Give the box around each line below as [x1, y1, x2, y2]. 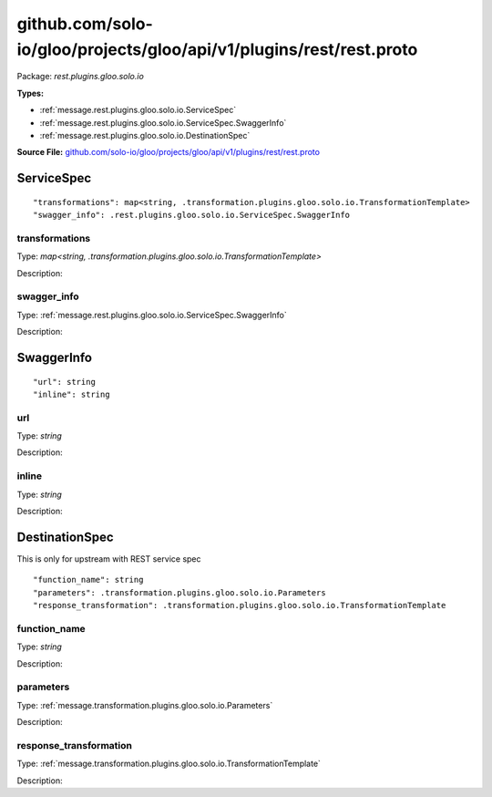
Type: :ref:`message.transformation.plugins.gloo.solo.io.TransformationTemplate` [16, 758, 321, 770]
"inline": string [33, 388, 110, 399]
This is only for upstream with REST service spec [16, 553, 201, 564]
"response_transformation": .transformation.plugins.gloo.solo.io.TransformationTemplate [33, 600, 446, 611]
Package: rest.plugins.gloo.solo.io [16, 71, 145, 82]
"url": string [33, 377, 96, 387]
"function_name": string [33, 574, 144, 585]
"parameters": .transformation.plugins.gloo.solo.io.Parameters [33, 587, 327, 597]
